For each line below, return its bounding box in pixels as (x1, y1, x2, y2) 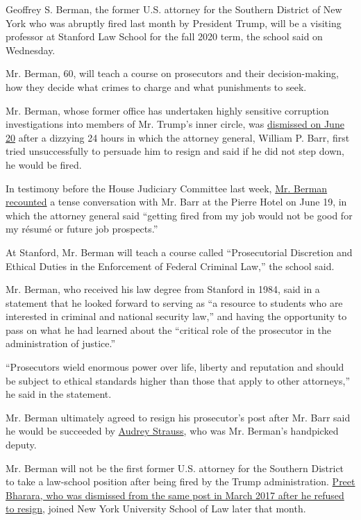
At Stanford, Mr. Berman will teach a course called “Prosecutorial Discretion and (6, 244, 353, 259)
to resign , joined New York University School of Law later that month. (6, 501, 306, 516)
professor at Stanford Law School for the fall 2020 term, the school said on (6, 29, 323, 44)
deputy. (6, 437, 37, 452)
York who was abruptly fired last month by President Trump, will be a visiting (6, 15, 342, 30)
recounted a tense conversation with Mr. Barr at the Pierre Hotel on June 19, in (6, 194, 347, 209)
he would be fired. (6, 157, 82, 171)
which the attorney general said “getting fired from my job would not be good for (6, 208, 353, 222)
